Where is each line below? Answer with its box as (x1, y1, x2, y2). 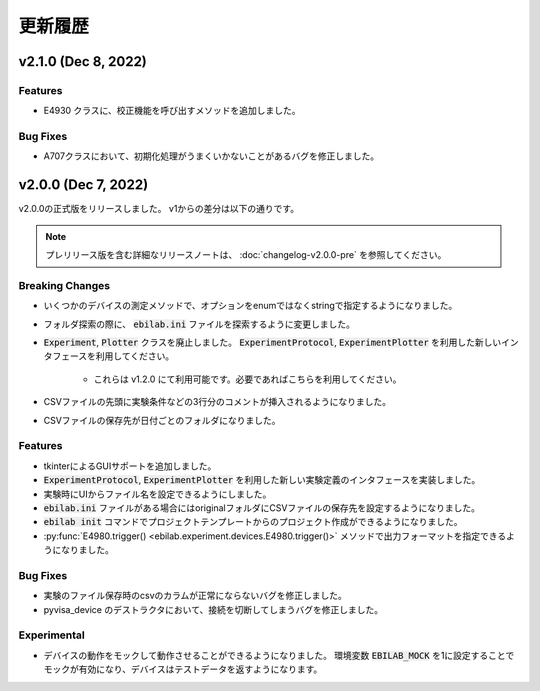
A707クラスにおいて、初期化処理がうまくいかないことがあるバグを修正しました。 (43, 150, 380, 162)
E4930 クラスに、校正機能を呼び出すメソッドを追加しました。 (43, 105, 301, 117)
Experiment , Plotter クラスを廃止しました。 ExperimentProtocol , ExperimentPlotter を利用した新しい (43, 336, 502, 349)
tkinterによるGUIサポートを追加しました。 (43, 460, 217, 472)
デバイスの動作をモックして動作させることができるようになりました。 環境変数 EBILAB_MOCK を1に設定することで (43, 649, 515, 661)
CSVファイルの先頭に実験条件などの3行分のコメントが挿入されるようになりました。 (43, 396, 392, 408)
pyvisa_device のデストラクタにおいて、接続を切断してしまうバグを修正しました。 (43, 603, 384, 615)
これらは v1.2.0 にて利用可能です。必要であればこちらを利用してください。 (93, 373, 402, 385)
